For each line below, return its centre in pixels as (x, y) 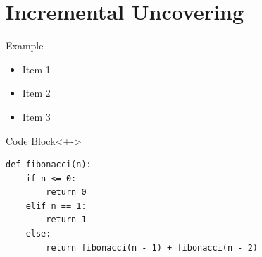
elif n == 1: (56, 206)
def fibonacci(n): (49, 165)
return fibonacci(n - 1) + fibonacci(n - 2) (152, 247)
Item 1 (36, 69)
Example (25, 46)
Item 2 (36, 93)
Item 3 (36, 116)
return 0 (66, 192)
